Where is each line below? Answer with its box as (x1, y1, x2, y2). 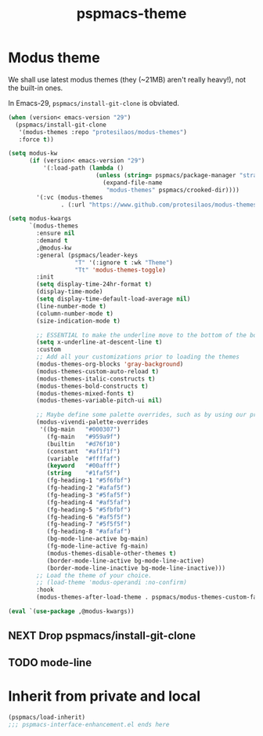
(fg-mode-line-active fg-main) (46, 542, 149, 550)
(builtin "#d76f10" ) (46, 440, 121, 448)
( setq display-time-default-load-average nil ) (36, 295, 191, 303)
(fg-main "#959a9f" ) (46, 432, 121, 440)
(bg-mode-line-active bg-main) (46, 535, 149, 543)
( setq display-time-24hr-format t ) (36, 280, 153, 289)
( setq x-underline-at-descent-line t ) (36, 338, 163, 346)
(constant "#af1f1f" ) (46, 447, 121, 455)
